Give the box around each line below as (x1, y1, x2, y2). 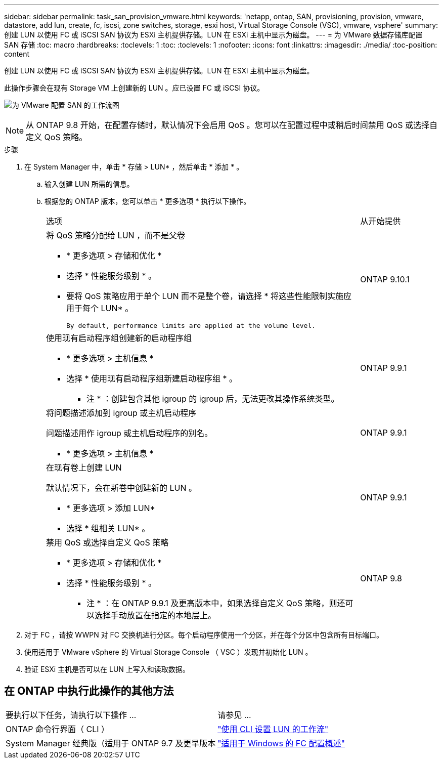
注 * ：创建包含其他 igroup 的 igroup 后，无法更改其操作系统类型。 (86, 394, 339, 404)
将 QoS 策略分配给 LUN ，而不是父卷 (46, 230, 186, 240)
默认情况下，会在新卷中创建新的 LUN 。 (46, 483, 197, 493)
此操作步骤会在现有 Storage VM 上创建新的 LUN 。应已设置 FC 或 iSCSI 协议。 (4, 83, 264, 92)
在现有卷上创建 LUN (46, 462, 122, 473)
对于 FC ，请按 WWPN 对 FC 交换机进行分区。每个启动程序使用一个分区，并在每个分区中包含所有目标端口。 (24, 630, 384, 639)
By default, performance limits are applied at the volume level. (66, 322, 316, 329)
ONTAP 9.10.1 (360, 274, 410, 284)
